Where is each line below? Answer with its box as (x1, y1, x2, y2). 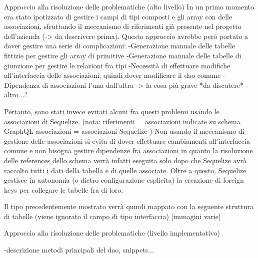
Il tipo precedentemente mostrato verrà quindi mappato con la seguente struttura (4, 201, 254, 212)
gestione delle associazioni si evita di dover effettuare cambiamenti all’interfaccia (4, 135, 250, 146)
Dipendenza (4, 79, 40, 90)
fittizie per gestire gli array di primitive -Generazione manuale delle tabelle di (4, 50, 241, 60)
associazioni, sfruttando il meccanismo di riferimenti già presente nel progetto (4, 21, 241, 31)
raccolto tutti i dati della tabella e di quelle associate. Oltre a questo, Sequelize (4, 165, 246, 175)
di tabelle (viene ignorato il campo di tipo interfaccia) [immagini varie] (4, 211, 220, 221)
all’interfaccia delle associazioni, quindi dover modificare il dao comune (4, 70, 221, 80)
